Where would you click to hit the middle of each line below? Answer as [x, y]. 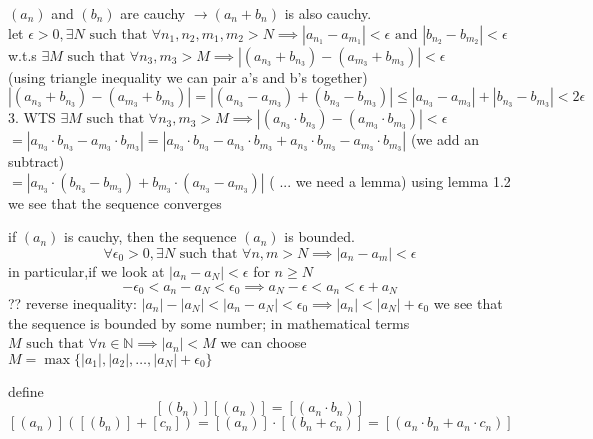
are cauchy [153, 13]
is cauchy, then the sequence [150, 236]
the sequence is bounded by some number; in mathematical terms [209, 322]
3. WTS [32, 117]
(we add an [444, 139]
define [26, 390]
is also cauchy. [328, 13]
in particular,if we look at [86, 270]
